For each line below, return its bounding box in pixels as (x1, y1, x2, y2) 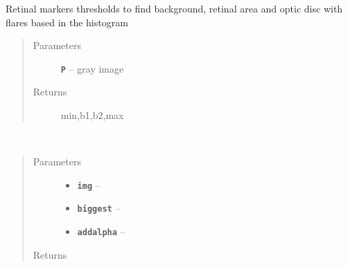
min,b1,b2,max (60, 108, 124, 122)
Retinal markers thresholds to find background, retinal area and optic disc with (6, 1, 343, 15)
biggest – (77, 201, 121, 215)
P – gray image (60, 61, 124, 75)
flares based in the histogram (6, 15, 128, 29)
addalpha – (77, 224, 125, 239)
